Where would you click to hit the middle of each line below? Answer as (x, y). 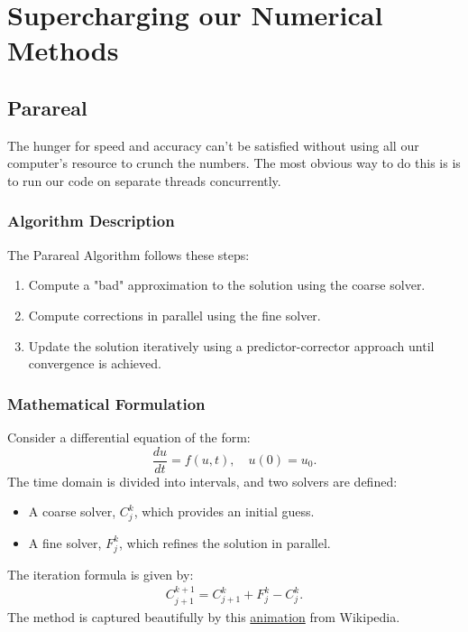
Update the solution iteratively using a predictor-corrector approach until (231, 345)
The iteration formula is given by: (101, 574)
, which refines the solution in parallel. (225, 542)
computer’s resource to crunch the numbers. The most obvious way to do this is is (234, 163)
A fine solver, (65, 542)
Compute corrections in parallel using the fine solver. (174, 315)
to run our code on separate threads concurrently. (144, 180)
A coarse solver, (72, 511)
